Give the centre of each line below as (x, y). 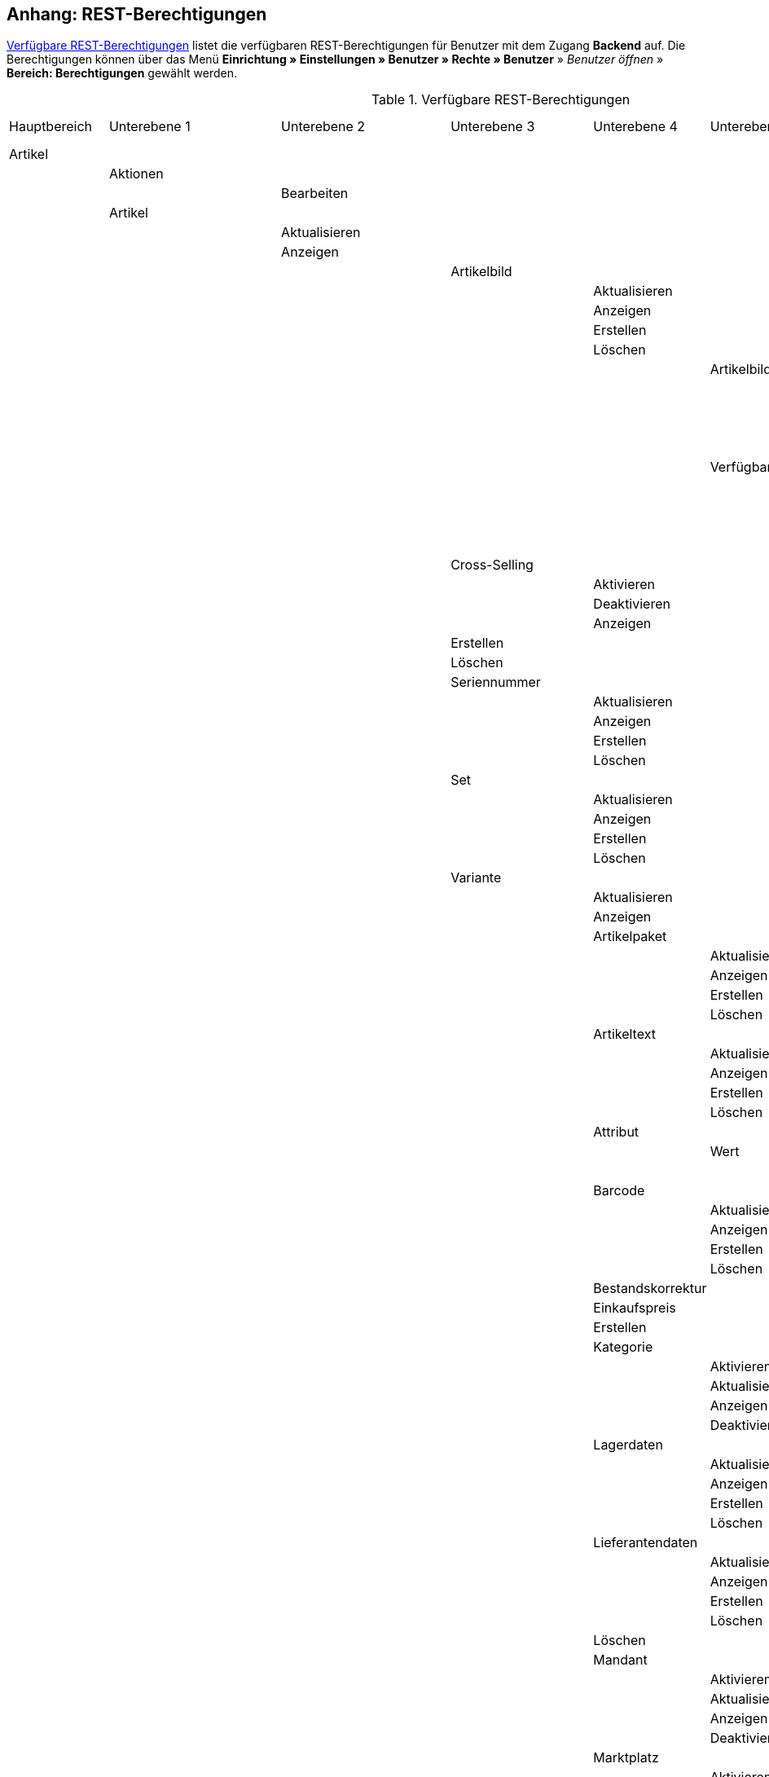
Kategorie (623, 1347)
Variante (476, 878)
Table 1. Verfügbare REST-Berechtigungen (501, 100)
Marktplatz (626, 1758)
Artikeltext (624, 1034)
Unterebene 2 (323, 127)
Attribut (616, 1132)
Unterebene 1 (149, 127)
